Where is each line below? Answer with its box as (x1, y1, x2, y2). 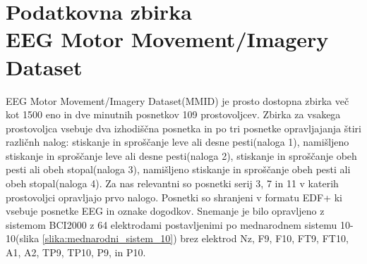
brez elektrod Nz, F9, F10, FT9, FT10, (180, 231, 349, 246)
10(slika (6, 231, 40, 246)
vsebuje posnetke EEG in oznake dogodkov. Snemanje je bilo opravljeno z (6, 203, 325, 218)
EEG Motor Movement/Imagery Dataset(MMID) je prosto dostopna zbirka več (6, 93, 349, 108)
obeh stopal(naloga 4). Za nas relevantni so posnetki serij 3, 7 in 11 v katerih (6, 176, 339, 191)
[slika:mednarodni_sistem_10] (42, 231, 174, 246)
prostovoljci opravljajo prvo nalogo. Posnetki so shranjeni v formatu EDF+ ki (6, 189, 342, 204)
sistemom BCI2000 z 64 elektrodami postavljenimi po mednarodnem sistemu (6, 217, 337, 232)
